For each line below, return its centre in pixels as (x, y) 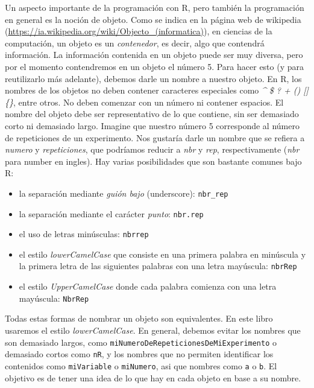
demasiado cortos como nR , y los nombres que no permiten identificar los (139, 354)
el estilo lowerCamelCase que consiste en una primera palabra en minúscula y (162, 254)
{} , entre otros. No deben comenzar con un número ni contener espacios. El (144, 102)
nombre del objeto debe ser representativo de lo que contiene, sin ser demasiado (152, 114)
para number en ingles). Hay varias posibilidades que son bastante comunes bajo (153, 161)
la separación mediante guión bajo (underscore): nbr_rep (124, 193)
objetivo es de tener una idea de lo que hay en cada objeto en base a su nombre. (153, 377)
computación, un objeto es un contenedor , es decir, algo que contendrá (135, 43)
